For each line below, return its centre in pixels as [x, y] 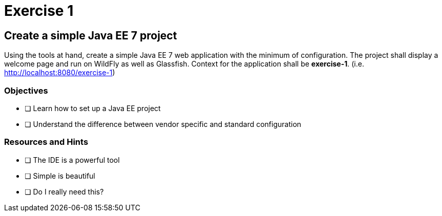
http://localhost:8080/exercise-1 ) [60, 73]
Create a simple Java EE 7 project [91, 35]
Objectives [26, 90]
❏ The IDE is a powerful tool [72, 160]
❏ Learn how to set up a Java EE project [93, 108]
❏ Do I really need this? [64, 191]
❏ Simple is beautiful [60, 176]
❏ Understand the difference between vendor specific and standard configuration [163, 124]
